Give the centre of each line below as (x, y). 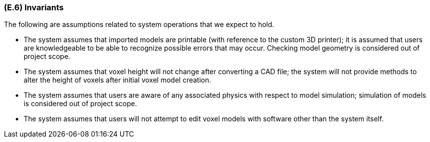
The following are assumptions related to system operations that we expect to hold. (139, 25)
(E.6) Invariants (34, 7)
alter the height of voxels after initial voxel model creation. (117, 80)
